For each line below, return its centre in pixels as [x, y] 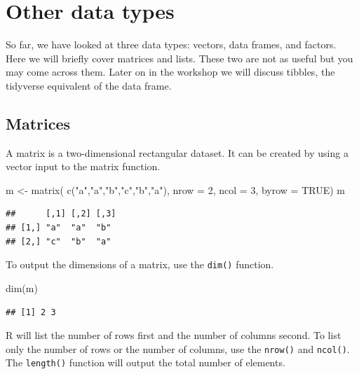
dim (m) [22, 288]
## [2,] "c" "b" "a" [59, 241]
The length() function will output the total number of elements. [145, 362]
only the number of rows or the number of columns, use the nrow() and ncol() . [178, 348]
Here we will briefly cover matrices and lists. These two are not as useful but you [179, 58]
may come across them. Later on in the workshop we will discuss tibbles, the [170, 72]
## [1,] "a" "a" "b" [59, 228]
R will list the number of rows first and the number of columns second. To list [174, 335]
